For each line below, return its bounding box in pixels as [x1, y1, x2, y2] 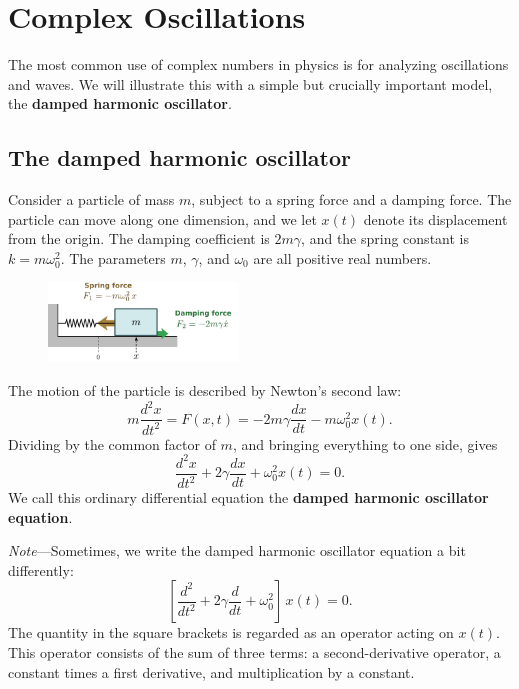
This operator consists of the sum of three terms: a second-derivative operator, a [8, 642, 501, 663]
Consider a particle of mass [8, 189, 175, 210]
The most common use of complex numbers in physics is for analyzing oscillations [8, 54, 509, 75]
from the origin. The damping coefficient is [8, 228, 270, 249]
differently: [8, 559, 74, 580]
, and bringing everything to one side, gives [232, 433, 498, 454]
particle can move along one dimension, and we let [8, 208, 317, 229]
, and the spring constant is [301, 228, 469, 249]
